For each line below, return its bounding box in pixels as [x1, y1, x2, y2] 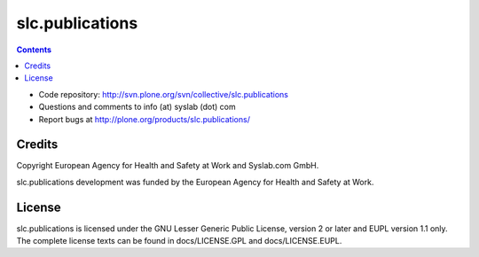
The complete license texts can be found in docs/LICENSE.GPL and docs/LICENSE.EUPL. [16, 236, 342, 246]
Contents [16, 44, 52, 55]
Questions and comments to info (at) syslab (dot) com [38, 102, 237, 113]
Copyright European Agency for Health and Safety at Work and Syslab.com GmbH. [16, 160, 319, 171]
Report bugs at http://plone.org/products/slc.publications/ [38, 113, 250, 124]
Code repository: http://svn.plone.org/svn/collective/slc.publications [38, 89, 288, 99]
